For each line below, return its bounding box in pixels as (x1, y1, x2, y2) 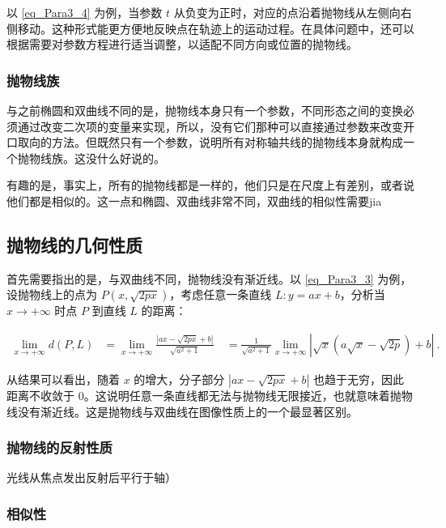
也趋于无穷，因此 (312, 370, 404, 387)
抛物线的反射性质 (6, 437, 113, 458)
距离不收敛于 (6, 386, 74, 403)
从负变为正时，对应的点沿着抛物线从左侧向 (173, 4, 401, 20)
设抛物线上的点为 (6, 286, 97, 303)
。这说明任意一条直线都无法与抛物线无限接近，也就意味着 (83, 386, 390, 403)
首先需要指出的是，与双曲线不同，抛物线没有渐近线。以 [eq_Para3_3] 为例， (6, 270, 412, 287)
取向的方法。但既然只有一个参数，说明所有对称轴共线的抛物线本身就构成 (17, 134, 403, 151)
